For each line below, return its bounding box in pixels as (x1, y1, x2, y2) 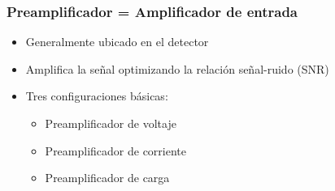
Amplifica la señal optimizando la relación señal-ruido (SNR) (25, 60, 329, 77)
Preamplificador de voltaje (45, 115, 176, 131)
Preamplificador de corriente (45, 142, 187, 159)
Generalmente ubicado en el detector (25, 33, 209, 50)
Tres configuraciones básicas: (25, 87, 168, 104)
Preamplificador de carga (45, 169, 170, 186)
